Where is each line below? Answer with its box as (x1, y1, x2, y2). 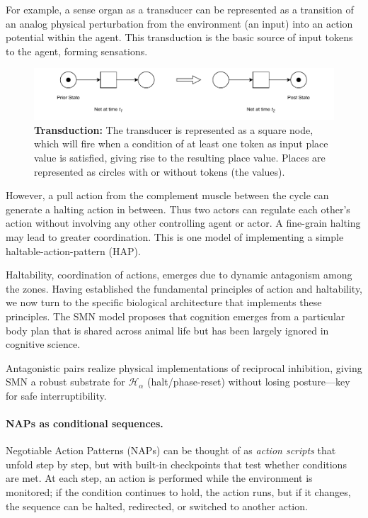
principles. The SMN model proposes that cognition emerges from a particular (6, 308, 345, 323)
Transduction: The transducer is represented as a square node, (34, 122, 314, 137)
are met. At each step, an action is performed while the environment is (6, 471, 313, 485)
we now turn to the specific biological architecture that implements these (6, 295, 322, 310)
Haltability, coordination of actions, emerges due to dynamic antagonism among (6, 267, 352, 282)
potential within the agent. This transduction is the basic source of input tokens (6, 30, 353, 45)
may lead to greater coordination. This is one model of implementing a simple (6, 229, 344, 244)
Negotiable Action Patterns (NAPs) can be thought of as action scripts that (6, 443, 336, 458)
